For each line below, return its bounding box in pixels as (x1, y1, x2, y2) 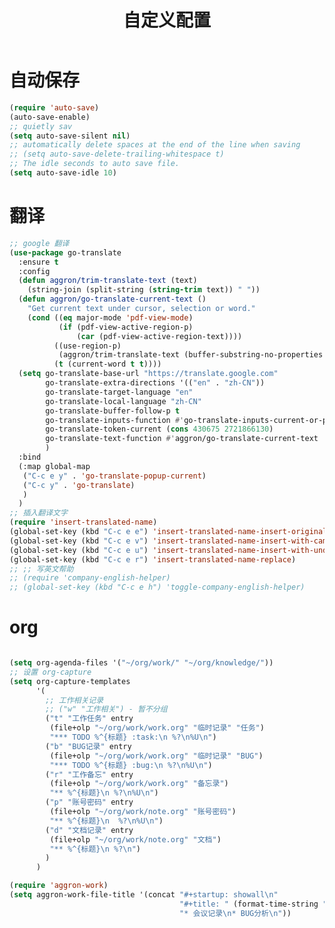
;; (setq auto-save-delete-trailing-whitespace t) (9, 149, 225, 160)
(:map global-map (18, 461, 91, 471)
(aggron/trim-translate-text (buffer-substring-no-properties (58, 350, 324, 360)
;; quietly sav (9, 121, 73, 131)
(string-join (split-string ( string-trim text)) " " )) (27, 285, 261, 295)
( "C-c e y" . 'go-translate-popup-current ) (22, 471, 207, 481)
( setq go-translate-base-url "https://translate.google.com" (18, 369, 279, 379)
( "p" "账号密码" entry (45, 797, 134, 808)
